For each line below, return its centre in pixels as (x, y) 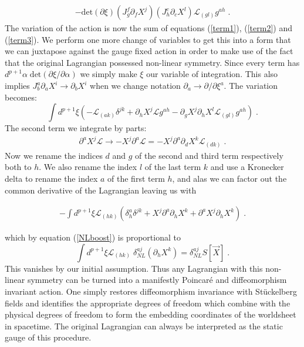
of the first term (136, 178)
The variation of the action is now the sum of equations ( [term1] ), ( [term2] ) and (149, 28)
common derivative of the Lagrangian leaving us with (101, 190)
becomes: (21, 97)
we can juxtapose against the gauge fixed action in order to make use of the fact (149, 51)
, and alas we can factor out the (229, 178)
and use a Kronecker (247, 167)
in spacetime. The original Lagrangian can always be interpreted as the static (144, 326)
